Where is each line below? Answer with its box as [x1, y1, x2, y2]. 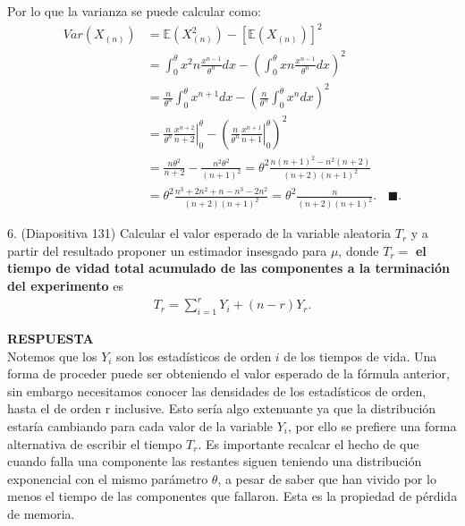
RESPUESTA [7, 328, 94, 347]
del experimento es [7, 276, 123, 295]
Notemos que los [7, 346, 97, 365]
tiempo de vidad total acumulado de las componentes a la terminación [7, 259, 451, 277]
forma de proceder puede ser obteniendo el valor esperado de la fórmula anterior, [7, 364, 450, 383]
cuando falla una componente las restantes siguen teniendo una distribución [7, 452, 422, 471]
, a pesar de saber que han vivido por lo [217, 469, 436, 488]
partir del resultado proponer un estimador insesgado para [7, 241, 327, 259]
